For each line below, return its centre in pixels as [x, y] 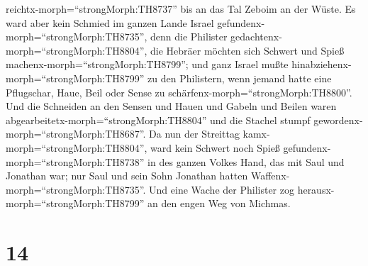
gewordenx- [338, 120]
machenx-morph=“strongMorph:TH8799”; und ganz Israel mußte [147, 64]
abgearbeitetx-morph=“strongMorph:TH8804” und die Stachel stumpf [158, 120]
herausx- [316, 189]
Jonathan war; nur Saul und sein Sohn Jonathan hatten [127, 176]
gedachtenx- [256, 37]
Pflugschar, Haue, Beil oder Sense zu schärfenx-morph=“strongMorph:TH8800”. [179, 92]
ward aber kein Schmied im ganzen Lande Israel [110, 22]
